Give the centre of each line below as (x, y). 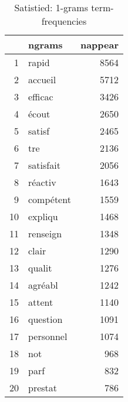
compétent (50, 199)
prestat (43, 388)
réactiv (42, 182)
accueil (42, 79)
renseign (45, 233)
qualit (40, 268)
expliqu (43, 216)
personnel (48, 336)
